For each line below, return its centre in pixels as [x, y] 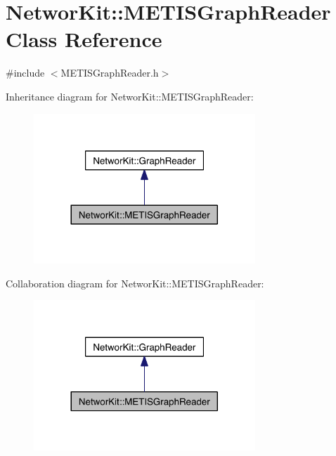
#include [25, 73]
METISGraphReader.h [110, 73]
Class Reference [84, 39]
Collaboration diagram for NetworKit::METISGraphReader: [135, 283]
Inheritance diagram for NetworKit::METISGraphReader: [130, 96]
